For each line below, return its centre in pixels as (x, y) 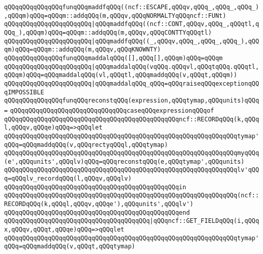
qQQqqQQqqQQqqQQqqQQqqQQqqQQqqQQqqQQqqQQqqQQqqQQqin (95, 187)
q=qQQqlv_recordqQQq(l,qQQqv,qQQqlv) (68, 179)
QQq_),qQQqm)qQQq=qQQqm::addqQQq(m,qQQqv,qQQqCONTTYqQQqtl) (108, 32)
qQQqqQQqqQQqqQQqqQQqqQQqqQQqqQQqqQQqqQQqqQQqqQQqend (97, 212)
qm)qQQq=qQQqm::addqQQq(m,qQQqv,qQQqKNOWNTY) (82, 50)
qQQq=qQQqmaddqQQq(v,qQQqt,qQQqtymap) (70, 247)
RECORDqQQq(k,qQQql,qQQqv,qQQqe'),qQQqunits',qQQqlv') (99, 204)
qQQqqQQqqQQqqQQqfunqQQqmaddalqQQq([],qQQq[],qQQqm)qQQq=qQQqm (113, 58)
